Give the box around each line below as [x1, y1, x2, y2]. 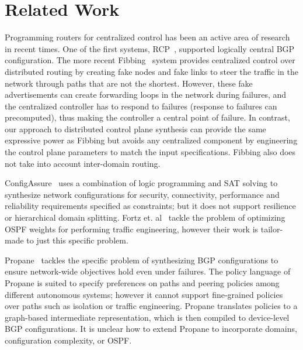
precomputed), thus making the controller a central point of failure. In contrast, [5, 111, 290, 123]
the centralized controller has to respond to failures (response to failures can [5, 99, 277, 112]
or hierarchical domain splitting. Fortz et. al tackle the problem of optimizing [5, 211, 285, 224]
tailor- [260, 222, 283, 235]
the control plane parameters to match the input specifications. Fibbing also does [5, 146, 296, 158]
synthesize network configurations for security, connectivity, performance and [5, 188, 280, 200]
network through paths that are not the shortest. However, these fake [5, 77, 253, 89]
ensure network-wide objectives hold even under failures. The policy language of [5, 265, 291, 277]
